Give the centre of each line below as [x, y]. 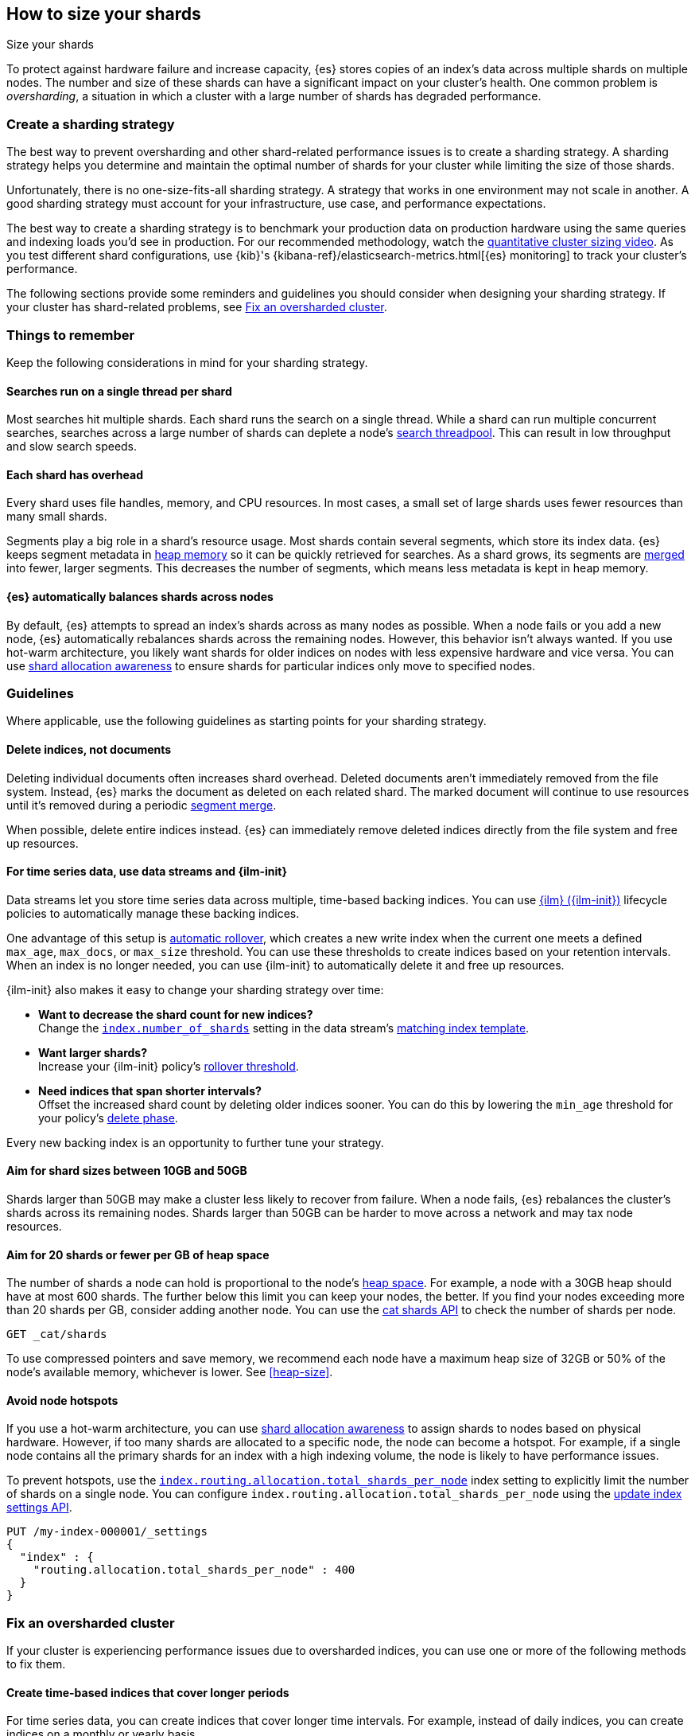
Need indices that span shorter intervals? [150, 1090]
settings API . [39, 1508]
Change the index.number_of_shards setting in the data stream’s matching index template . [284, 1028]
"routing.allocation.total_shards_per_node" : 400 [194, 1570]
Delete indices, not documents [89, 749]
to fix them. [36, 1664]
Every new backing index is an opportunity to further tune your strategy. [195, 1142]
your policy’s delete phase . [108, 1118]
